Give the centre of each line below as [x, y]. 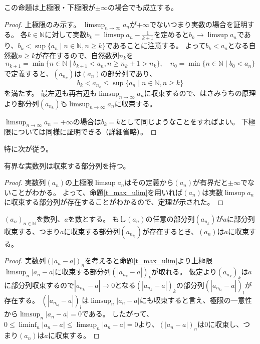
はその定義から [149, 182]
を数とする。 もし [97, 218]
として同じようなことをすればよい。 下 [184, 121]
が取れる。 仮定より [184, 272]
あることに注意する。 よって [159, 45]
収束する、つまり [32, 231]
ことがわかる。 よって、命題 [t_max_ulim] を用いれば [97, 192]
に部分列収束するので [39, 285]
